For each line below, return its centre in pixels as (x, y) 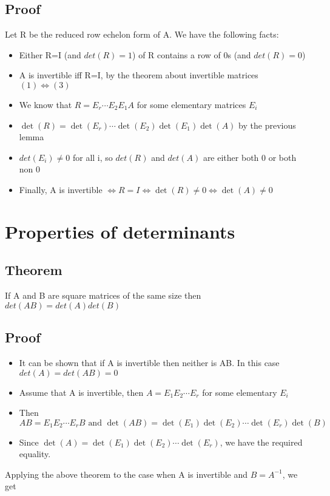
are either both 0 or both (250, 157)
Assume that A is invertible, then (81, 392)
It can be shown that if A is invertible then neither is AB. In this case (149, 362)
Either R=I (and (50, 54)
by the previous (267, 125)
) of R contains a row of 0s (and (192, 54)
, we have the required (261, 442)
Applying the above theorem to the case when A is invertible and (126, 474)
